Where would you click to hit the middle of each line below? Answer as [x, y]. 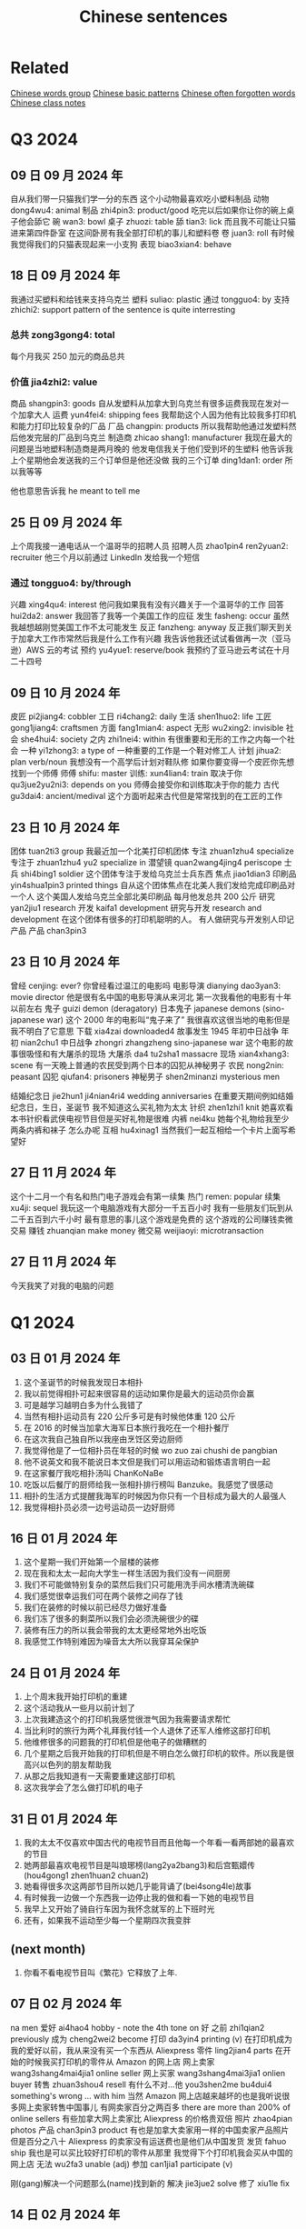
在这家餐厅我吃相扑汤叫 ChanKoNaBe [94, 1473]
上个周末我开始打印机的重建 [75, 1696]
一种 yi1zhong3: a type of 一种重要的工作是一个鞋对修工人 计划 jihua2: [151, 751]
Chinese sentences [153, 17]
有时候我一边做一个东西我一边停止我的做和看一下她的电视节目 [139, 1897]
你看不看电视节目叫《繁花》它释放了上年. [100, 1972]
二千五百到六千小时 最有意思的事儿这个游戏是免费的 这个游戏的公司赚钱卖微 [152, 1219]
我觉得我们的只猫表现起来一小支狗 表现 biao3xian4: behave [121, 244]
